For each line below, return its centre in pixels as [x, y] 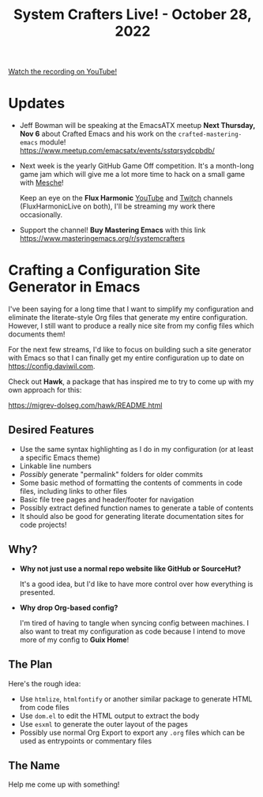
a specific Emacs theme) [60, 457]
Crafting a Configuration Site [104, 271]
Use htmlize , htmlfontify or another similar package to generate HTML [136, 699]
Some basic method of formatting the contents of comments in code [131, 483]
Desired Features [51, 430]
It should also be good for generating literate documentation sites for [131, 516]
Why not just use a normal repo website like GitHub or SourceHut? [130, 568]
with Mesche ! [42, 182]
